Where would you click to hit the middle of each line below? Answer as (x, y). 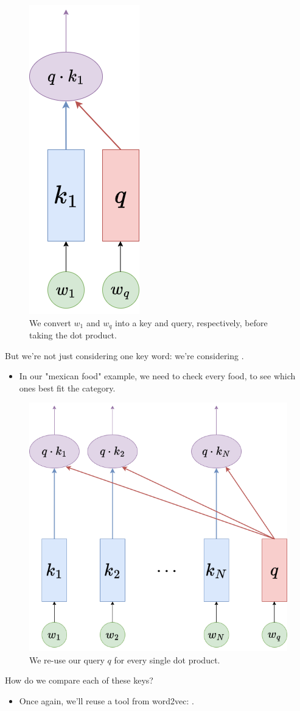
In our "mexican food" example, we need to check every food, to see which (157, 376)
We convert (50, 322)
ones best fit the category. (67, 388)
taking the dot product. (73, 335)
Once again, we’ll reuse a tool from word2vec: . (106, 700)
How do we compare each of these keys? (79, 680)
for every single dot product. (167, 659)
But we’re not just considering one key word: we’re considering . (124, 355)
